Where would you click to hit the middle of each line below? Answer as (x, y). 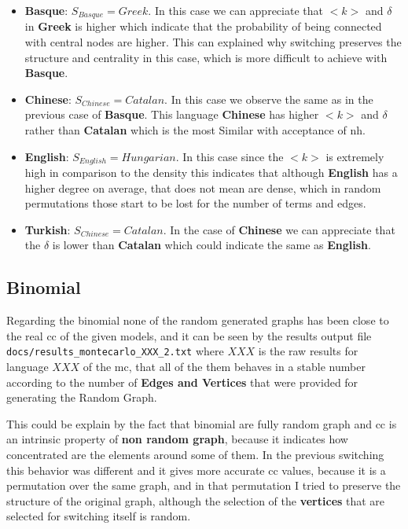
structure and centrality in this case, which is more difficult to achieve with (206, 57)
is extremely (355, 156)
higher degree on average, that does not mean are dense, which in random (203, 187)
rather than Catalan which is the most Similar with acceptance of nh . (195, 130)
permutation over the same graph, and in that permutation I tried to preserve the (204, 485)
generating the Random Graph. (82, 397)
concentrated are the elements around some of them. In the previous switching (195, 455)
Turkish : (48, 229)
